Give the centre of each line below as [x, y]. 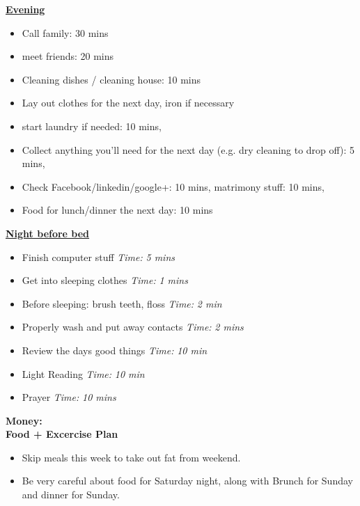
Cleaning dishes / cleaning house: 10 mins [111, 79]
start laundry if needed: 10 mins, [92, 126]
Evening [25, 9]
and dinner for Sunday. [71, 495]
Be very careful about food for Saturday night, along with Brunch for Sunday [187, 481]
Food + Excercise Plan [62, 434]
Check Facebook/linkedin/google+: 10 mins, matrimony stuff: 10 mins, [173, 186]
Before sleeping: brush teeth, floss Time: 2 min [122, 303]
